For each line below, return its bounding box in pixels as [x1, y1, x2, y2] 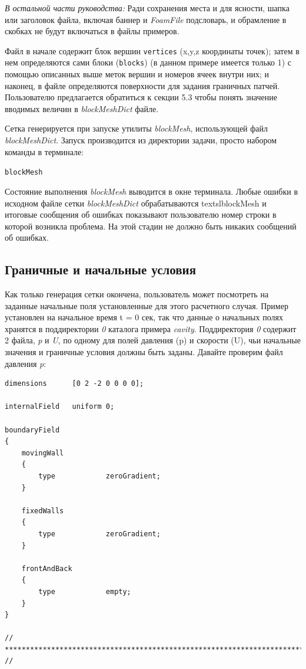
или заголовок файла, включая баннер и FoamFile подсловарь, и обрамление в [5, 13, 287, 25]
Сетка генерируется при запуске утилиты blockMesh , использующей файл [5, 122, 268, 135]
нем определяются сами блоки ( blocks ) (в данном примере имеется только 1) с [5, 56, 292, 68]
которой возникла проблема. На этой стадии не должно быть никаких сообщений [5, 219, 297, 232]
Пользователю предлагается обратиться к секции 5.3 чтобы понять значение [5, 91, 277, 103]
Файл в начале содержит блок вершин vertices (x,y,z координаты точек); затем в [5, 44, 300, 57]
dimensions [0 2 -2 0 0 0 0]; [5, 379, 144, 388]
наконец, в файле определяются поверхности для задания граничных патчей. [5, 79, 280, 91]
